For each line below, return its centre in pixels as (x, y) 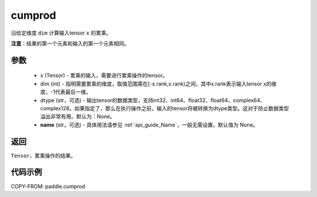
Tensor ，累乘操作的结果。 (43, 155)
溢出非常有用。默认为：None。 (78, 117)
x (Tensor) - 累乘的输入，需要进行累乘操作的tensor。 (104, 76)
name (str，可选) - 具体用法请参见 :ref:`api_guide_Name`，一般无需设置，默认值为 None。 (149, 125)
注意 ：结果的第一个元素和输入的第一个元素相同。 (70, 43)
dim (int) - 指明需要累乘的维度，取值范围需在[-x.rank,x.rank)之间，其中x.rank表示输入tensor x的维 (158, 84)
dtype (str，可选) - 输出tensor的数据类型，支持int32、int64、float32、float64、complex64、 (153, 100)
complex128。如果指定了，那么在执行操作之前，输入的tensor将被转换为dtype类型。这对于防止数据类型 (165, 108)
